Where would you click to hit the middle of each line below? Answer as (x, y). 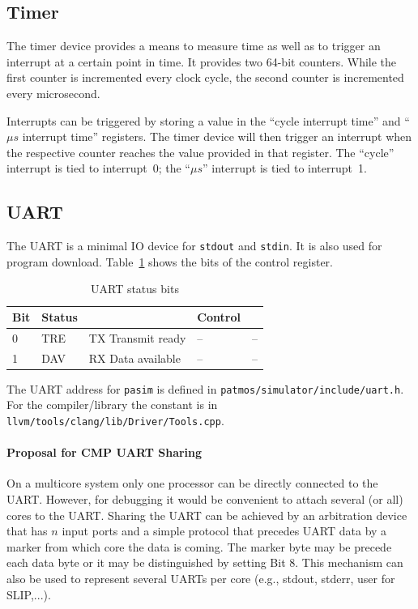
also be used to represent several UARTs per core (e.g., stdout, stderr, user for (201, 579)
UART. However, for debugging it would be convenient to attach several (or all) (205, 499)
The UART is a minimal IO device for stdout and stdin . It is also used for (194, 246)
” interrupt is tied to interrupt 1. (285, 168)
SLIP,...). (29, 594)
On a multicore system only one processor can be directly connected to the (192, 483)
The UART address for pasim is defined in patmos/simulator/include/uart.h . (205, 388)
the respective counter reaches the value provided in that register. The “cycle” (200, 152)
